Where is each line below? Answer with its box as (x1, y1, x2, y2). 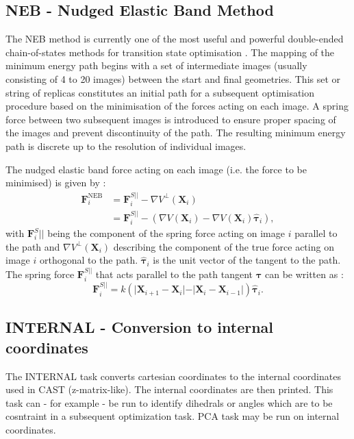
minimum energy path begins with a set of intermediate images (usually (5, 58, 307, 73)
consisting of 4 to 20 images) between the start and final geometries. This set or (5, 71, 341, 86)
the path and (5, 239, 60, 253)
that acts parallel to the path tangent (95, 266, 253, 281)
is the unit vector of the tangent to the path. (153, 253, 341, 267)
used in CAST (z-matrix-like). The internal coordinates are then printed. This (5, 382, 333, 397)
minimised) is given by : (5, 175, 106, 190)
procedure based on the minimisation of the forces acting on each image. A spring (5, 99, 349, 113)
